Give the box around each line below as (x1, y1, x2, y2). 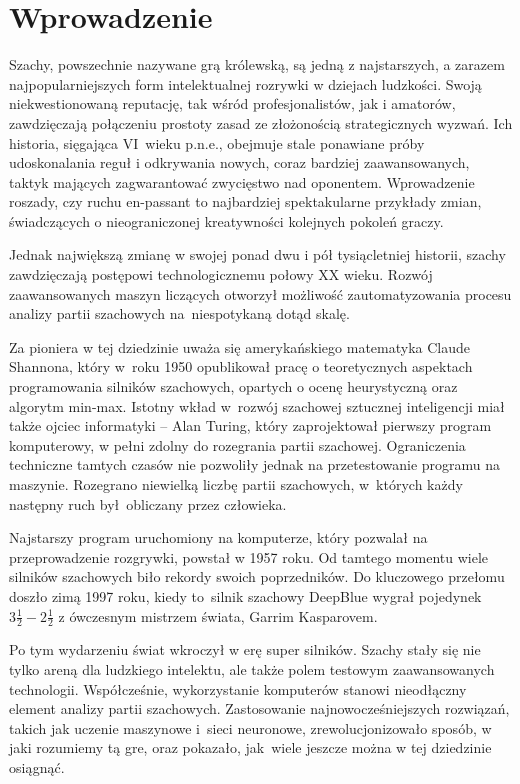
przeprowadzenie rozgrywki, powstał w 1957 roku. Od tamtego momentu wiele (9, 546, 488, 567)
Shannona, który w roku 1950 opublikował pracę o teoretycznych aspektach (9, 356, 473, 377)
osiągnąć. (9, 756, 65, 777)
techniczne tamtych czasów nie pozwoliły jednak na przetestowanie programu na (9, 454, 501, 475)
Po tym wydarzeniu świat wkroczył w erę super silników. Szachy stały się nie (9, 639, 481, 660)
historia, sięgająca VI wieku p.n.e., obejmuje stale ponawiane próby (9, 132, 425, 153)
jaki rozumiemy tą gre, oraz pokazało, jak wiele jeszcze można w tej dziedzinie (9, 737, 492, 758)
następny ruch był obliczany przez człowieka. (9, 493, 287, 514)
